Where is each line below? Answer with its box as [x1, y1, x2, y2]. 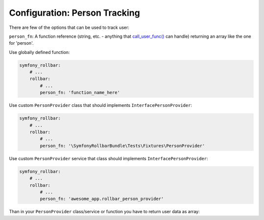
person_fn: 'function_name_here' [40, 90, 120, 96]
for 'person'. [9, 40, 34, 46]
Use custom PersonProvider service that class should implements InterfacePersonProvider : [9, 155, 208, 161]
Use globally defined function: [9, 49, 70, 55]
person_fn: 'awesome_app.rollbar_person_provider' [40, 196, 164, 202]
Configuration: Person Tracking [9, 7, 140, 18]
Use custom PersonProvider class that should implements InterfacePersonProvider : [9, 102, 193, 108]
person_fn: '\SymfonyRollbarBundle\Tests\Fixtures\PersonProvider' [40, 143, 205, 148]
